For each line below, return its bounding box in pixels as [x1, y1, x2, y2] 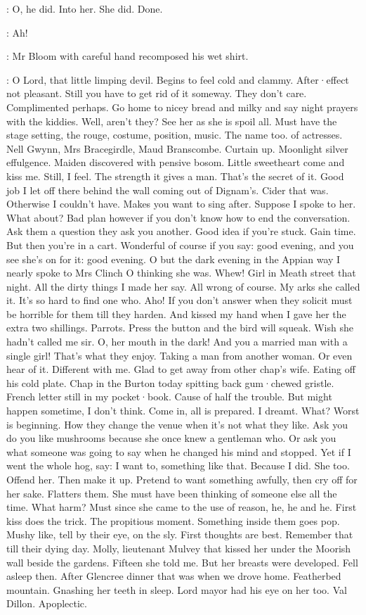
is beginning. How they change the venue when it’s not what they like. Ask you [6, 417, 348, 431]
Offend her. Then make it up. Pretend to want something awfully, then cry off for [6, 472, 358, 486]
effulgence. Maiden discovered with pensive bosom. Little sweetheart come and [6, 155, 345, 170]
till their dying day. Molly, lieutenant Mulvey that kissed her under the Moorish [6, 540, 351, 555]
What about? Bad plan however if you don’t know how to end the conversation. [6, 210, 351, 224]
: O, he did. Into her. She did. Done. [6, 1, 163, 15]
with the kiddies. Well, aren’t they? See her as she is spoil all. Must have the [6, 113, 337, 128]
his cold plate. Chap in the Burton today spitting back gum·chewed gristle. [6, 375, 334, 390]
